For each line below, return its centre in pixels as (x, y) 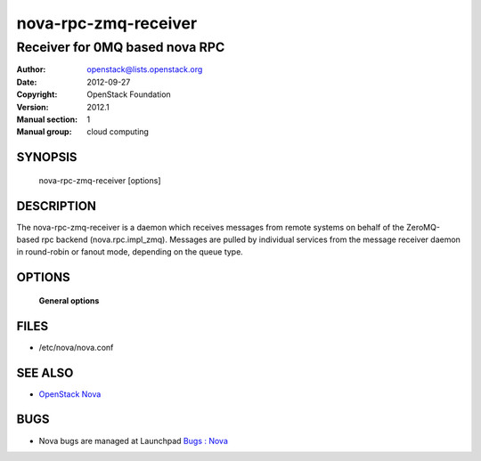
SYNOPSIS (47, 157)
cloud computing (118, 132)
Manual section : (47, 119)
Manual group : (44, 132)
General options (69, 300)
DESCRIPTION (57, 206)
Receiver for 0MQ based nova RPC (121, 47)
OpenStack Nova (70, 394)
